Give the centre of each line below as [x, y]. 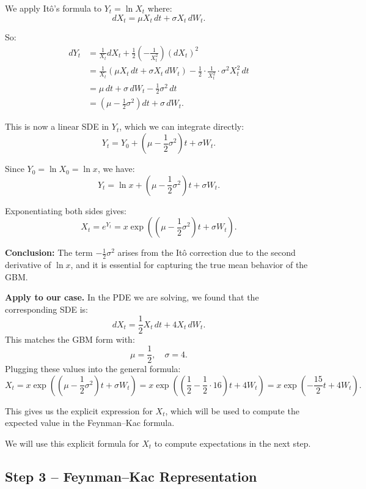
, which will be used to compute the [232, 410]
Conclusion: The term [49, 252]
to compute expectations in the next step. [232, 443]
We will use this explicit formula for [72, 443]
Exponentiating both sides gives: [66, 210]
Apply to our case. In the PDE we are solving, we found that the [132, 297]
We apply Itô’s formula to [53, 8]
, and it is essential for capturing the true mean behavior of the [189, 265]
